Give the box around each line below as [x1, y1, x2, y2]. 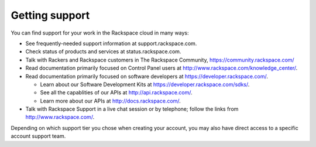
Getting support [11, 9, 90, 22]
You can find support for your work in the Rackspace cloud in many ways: [11, 29, 190, 36]
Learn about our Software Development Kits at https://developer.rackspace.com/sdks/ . [40, 81, 250, 88]
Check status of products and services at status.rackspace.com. [25, 48, 181, 55]
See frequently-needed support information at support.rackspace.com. [25, 40, 197, 47]
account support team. [11, 132, 66, 140]
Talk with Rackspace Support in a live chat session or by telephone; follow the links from [25, 105, 239, 112]
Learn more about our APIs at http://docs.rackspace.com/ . [40, 97, 181, 104]
